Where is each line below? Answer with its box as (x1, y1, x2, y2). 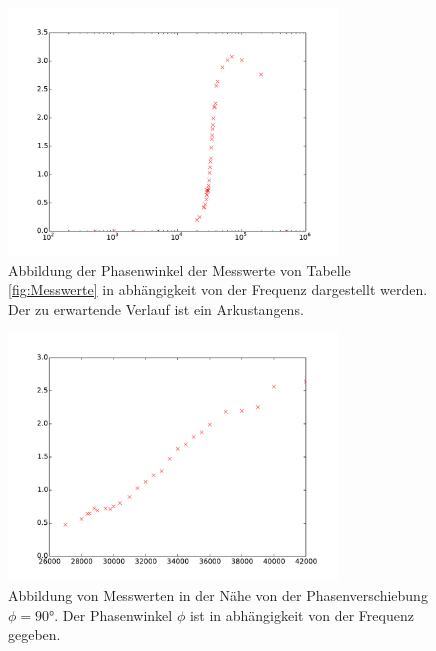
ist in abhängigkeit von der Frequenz (189, 604, 414, 625)
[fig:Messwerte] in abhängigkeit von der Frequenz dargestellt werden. (8, 279, 428, 300)
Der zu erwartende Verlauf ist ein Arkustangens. (8, 298, 304, 319)
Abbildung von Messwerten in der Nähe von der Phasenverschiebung (8, 585, 428, 606)
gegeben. (8, 624, 61, 645)
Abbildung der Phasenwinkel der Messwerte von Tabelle (8, 259, 351, 280)
